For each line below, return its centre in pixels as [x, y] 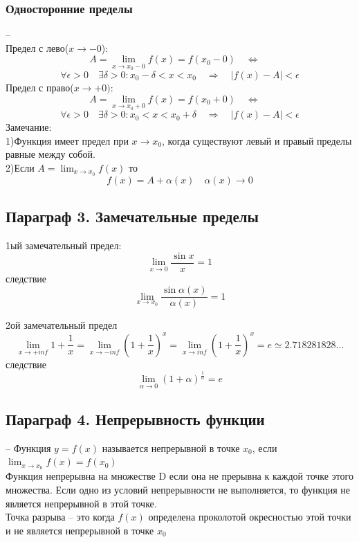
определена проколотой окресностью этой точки [250, 517]
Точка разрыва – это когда [60, 517]
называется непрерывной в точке [171, 448]
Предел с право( [40, 88]
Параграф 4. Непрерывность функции [135, 419]
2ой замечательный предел [62, 325]
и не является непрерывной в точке [80, 530]
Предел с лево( [37, 47]
